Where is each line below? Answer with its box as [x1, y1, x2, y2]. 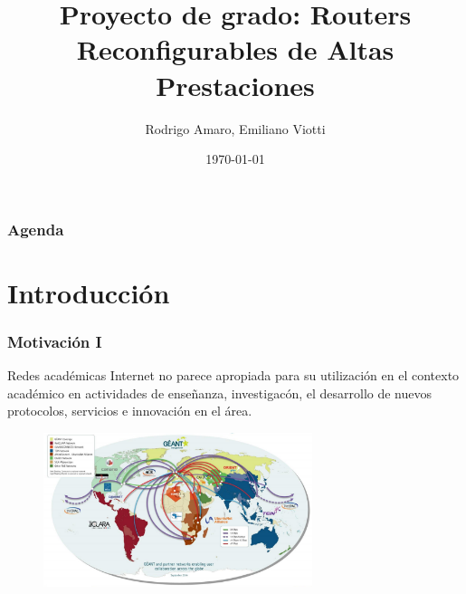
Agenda [7, 217, 64, 240]
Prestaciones [156, 66, 315, 103]
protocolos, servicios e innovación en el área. [7, 401, 252, 420]
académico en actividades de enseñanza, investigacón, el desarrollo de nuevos [7, 383, 433, 402]
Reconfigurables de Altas [76, 31, 395, 68]
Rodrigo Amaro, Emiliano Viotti [145, 119, 326, 138]
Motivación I [7, 330, 102, 352]
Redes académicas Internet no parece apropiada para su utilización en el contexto [7, 366, 460, 385]
